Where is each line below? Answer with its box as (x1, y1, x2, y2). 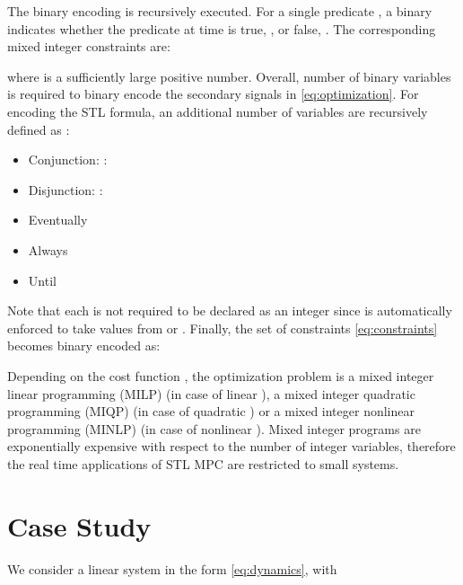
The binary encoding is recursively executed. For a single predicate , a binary (7, 2, 432, 20)
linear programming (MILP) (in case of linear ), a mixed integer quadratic (7, 384, 415, 403)
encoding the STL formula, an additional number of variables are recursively (7, 102, 428, 120)
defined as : (7, 120, 70, 138)
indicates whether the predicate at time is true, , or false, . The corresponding (7, 19, 436, 38)
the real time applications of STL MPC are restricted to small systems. (7, 454, 399, 473)
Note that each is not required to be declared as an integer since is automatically (7, 301, 452, 320)
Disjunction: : (28, 180, 103, 199)
